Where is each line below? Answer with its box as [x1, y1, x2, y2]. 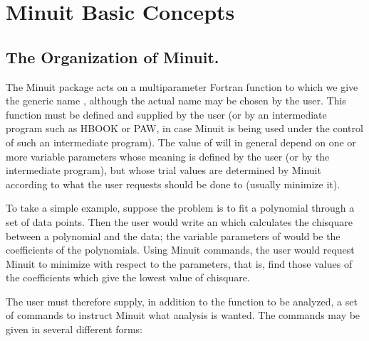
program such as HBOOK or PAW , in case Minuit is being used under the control [6, 121, 363, 136]
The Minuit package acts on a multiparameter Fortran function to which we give [6, 79, 358, 94]
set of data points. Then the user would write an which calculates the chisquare [6, 214, 353, 229]
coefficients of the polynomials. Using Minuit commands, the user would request [6, 242, 355, 257]
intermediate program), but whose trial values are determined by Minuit [6, 163, 321, 178]
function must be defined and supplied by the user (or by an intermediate [6, 107, 327, 121]
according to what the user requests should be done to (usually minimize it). [6, 176, 341, 191]
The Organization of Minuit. [6, 45, 219, 67]
